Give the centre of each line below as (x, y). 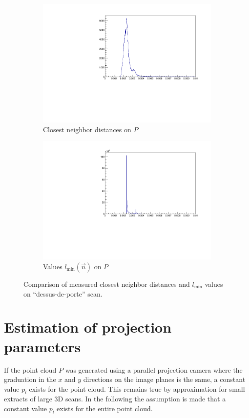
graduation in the (30, 379)
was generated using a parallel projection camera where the (154, 369)
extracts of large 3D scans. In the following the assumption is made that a (115, 399)
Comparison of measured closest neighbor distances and (107, 284)
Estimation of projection (88, 327)
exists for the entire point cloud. (105, 408)
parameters (42, 346)
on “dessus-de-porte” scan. (63, 293)
